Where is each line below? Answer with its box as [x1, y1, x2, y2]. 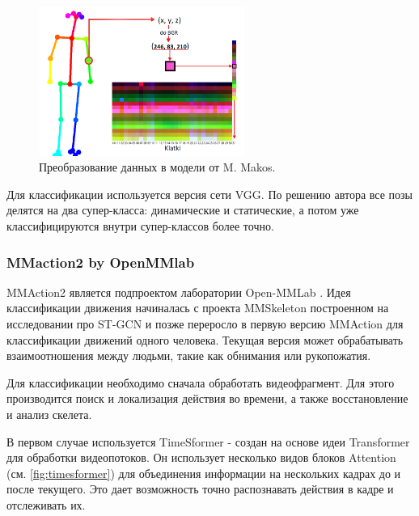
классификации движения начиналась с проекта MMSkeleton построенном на [6, 299, 389, 316]
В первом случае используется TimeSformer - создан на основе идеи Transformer [6, 433, 410, 450]
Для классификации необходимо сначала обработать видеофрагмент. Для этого [6, 374, 395, 391]
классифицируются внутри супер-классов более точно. [6, 217, 274, 234]
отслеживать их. [6, 496, 86, 513]
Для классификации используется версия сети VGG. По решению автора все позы [6, 185, 413, 202]
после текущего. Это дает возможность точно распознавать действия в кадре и [6, 480, 394, 497]
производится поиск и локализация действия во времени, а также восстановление [6, 390, 408, 407]
